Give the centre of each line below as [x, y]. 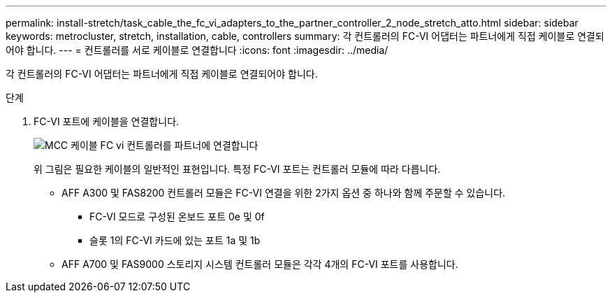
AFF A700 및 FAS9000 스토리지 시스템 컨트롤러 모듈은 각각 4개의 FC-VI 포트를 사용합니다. [260, 264]
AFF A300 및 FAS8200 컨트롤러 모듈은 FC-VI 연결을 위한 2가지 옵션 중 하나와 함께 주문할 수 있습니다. [284, 193]
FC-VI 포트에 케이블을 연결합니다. [107, 121]
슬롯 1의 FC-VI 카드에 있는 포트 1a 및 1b [175, 240]
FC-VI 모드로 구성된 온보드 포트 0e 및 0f [177, 217]
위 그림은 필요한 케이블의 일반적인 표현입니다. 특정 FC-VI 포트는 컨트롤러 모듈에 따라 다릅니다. [237, 169]
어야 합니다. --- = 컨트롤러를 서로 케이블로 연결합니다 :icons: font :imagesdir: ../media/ [197, 50]
